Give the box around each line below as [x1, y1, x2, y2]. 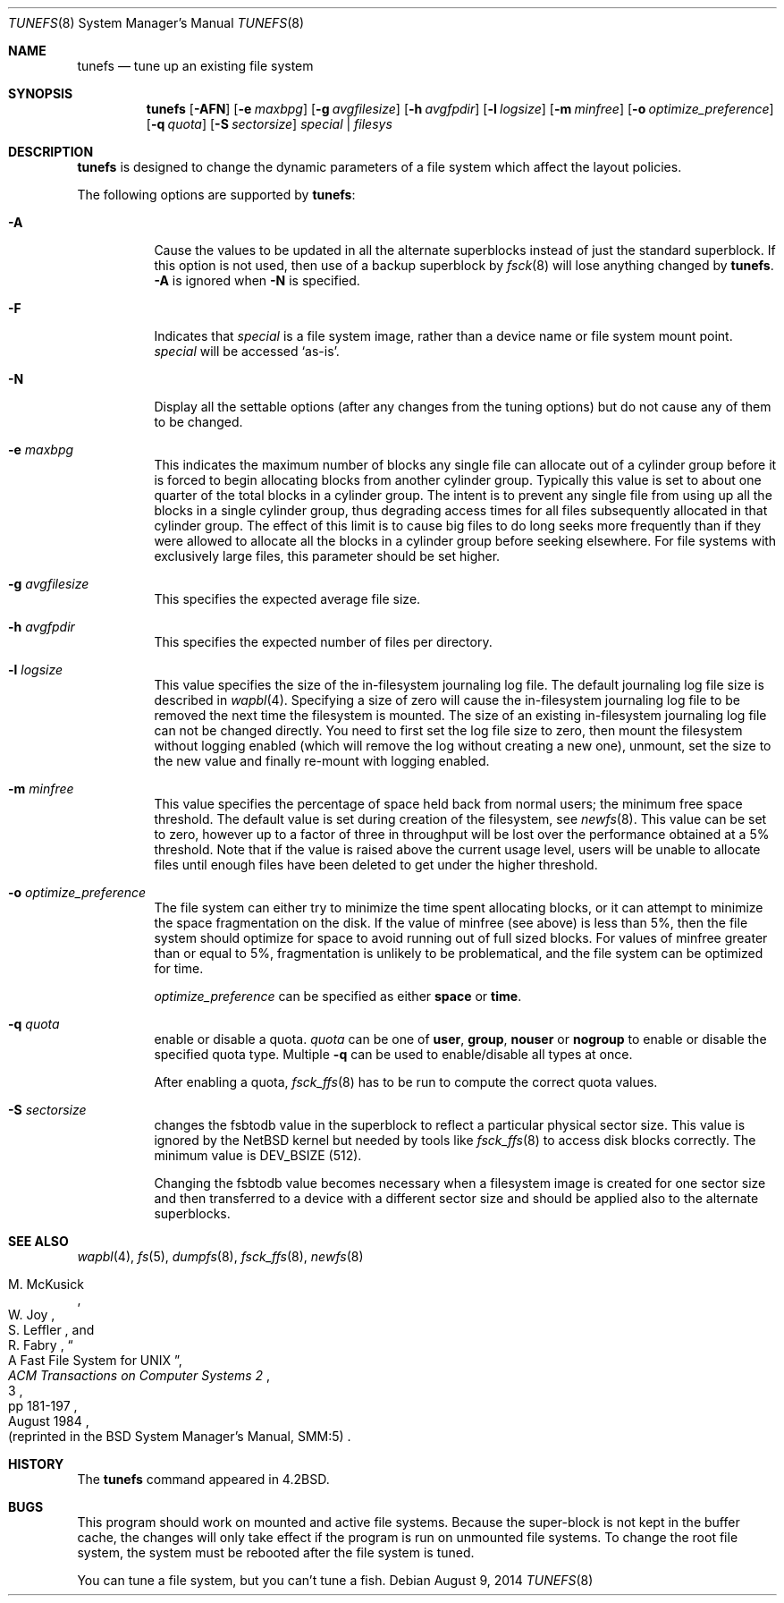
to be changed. [154, 414, 243, 429]
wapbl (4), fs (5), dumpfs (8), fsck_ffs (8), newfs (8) [77, 1249, 364, 1264]
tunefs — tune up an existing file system [77, 58, 314, 73]
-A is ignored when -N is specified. [154, 273, 360, 288]
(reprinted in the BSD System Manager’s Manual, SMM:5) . [8, 1429, 351, 1444]
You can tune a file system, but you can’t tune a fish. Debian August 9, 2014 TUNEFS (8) [77, 1573, 594, 1588]
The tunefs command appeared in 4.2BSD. [77, 1472, 330, 1487]
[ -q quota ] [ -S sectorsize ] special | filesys [146, 116, 392, 131]
